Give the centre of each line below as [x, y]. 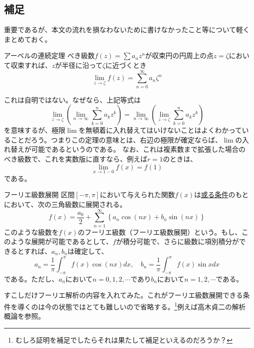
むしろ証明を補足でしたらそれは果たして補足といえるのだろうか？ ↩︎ [124, 339]
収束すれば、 [31, 65]
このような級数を [31, 232]
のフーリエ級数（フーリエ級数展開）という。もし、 [160, 232]
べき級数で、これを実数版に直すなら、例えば [76, 159]
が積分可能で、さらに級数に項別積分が [178, 241]
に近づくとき [126, 65]
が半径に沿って [79, 65]
